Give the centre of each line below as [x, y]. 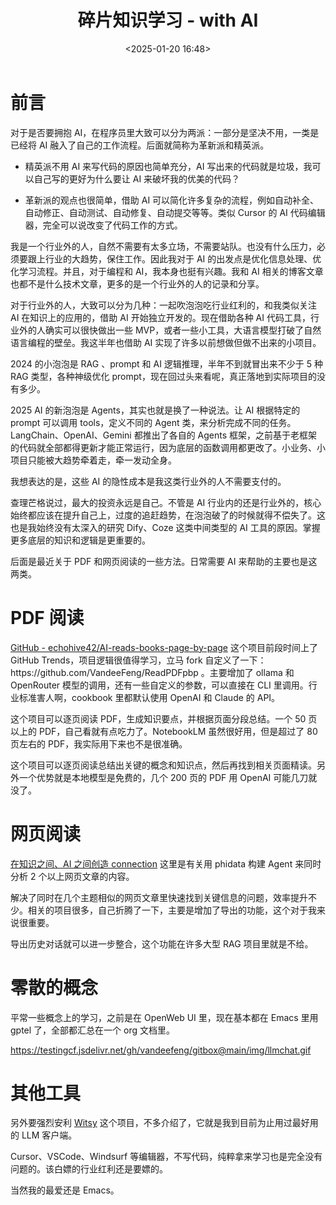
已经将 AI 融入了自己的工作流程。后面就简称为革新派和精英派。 [140, 145]
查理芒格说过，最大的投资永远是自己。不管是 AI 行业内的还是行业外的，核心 [166, 502]
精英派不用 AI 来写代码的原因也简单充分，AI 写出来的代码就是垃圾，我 [168, 166]
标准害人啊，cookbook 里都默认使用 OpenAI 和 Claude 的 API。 [149, 697]
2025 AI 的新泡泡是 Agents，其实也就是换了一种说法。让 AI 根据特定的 [155, 410]
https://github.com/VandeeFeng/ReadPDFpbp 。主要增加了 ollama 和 [152, 672]
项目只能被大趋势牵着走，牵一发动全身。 [93, 460]
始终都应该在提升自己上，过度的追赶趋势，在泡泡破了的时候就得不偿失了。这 [168, 515]
